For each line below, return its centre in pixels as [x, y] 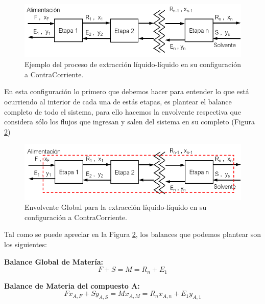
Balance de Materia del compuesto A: [72, 285]
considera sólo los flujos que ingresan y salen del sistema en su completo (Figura [129, 122]
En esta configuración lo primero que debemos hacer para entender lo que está [127, 91]
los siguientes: [26, 244]
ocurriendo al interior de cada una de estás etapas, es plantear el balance [118, 101]
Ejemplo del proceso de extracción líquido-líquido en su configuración [133, 64]
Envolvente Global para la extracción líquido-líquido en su [116, 207]
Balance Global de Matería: [54, 261]
